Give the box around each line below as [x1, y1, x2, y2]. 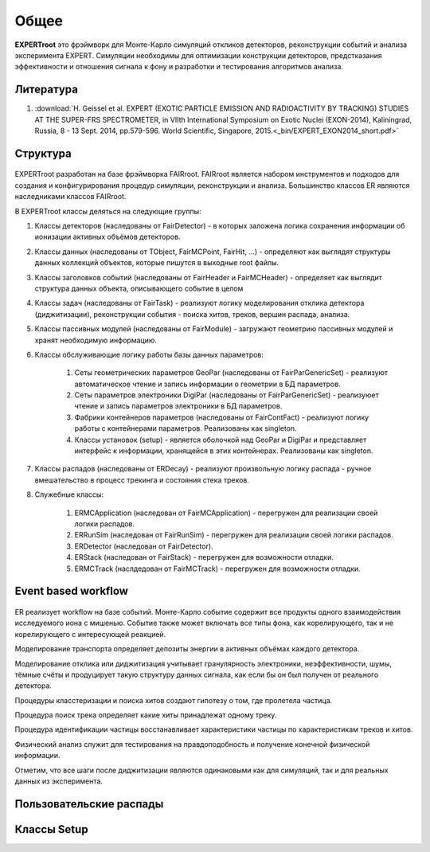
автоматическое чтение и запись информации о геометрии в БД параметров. [74, 379, 342, 389]
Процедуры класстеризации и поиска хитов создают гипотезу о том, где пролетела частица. [14, 695, 333, 705]
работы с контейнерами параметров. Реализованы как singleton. [74, 424, 298, 433]
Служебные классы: [34, 490, 104, 499]
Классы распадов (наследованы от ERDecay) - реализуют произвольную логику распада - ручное [34, 464, 372, 474]
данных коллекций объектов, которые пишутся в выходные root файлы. [34, 258, 279, 268]
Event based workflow [14, 584, 129, 598]
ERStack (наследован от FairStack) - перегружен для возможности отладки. [74, 553, 334, 562]
